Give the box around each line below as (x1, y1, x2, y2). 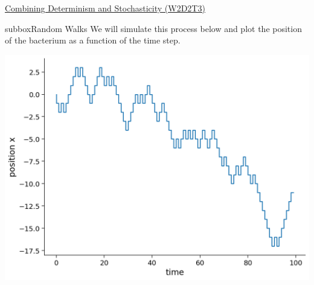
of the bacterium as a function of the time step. (5, 34, 181, 46)
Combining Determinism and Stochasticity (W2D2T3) (5, 2, 205, 14)
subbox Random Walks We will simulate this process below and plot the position (5, 22, 302, 34)
